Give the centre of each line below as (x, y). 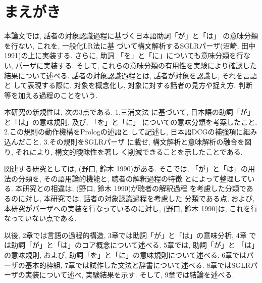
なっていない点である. (40, 218)
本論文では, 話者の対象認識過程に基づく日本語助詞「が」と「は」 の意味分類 (131, 36)
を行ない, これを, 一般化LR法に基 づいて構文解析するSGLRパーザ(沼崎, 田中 (130, 45)
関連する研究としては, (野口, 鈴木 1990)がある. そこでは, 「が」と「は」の (126, 169)
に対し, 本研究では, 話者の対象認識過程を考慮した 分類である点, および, (136, 198)
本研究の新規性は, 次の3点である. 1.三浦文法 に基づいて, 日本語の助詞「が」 (129, 112)
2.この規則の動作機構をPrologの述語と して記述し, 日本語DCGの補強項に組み (131, 132)
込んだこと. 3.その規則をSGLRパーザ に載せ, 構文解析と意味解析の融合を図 (128, 142)
